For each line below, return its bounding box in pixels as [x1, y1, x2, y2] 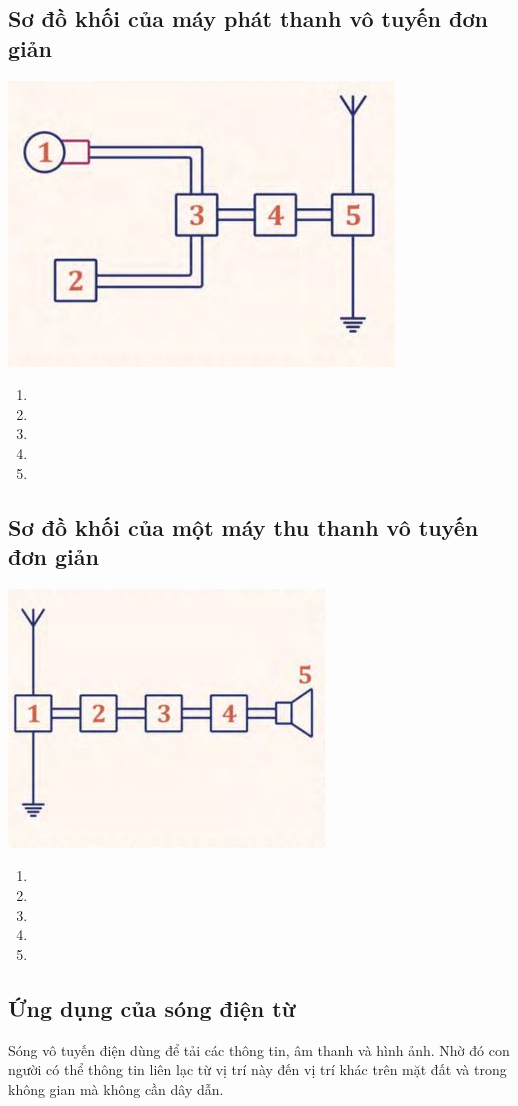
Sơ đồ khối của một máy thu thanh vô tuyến [8, 511, 479, 542]
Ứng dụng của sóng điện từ [8, 992, 296, 1023]
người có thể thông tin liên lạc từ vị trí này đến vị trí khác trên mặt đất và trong [8, 1059, 507, 1080]
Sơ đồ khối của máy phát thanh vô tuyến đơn [8, 3, 488, 34]
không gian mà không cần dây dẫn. [8, 1078, 224, 1099]
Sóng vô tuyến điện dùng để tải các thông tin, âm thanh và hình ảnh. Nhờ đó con [8, 1039, 510, 1060]
